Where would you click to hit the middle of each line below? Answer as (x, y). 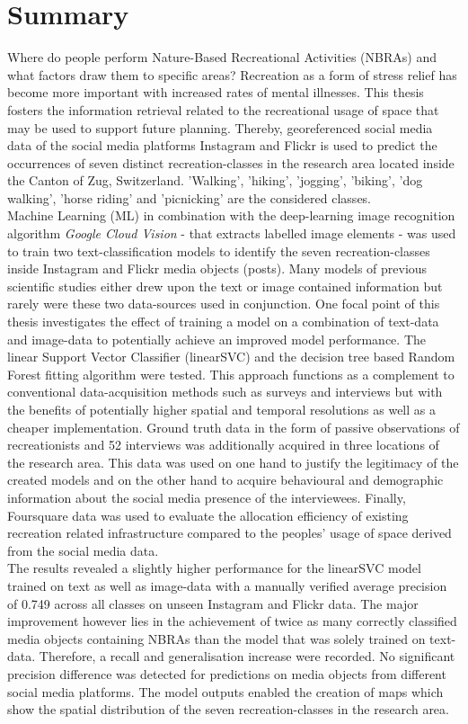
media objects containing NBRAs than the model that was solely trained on (216, 638)
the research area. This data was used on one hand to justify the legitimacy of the (233, 462)
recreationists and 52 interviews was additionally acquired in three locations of (223, 445)
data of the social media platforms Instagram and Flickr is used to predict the (222, 145)
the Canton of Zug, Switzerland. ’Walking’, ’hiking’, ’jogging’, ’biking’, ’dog (215, 180)
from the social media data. (83, 550)
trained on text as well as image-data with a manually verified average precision (227, 585)
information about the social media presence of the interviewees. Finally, (207, 497)
